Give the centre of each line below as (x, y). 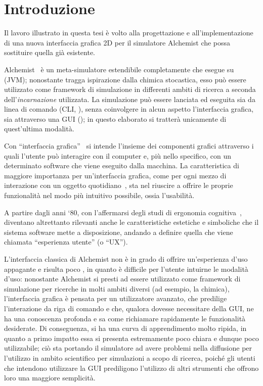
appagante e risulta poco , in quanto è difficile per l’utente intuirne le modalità (126, 269)
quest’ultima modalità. (39, 129)
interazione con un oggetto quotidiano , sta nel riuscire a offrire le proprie (119, 185)
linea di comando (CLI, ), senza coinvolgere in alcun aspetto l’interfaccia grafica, (129, 109)
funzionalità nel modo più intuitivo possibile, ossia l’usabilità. (99, 195)
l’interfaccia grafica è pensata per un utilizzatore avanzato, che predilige (116, 298)
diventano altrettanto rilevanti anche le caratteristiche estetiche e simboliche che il (131, 222)
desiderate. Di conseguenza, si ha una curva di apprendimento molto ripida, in (125, 328)
